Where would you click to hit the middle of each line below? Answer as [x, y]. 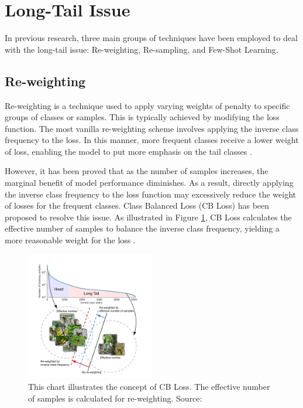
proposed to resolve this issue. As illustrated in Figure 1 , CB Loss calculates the [148, 217]
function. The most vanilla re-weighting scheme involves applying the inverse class [152, 128]
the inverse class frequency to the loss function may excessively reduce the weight [150, 194]
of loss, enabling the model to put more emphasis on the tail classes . [128, 151]
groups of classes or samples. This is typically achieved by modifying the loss [142, 117]
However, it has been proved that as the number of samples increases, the [137, 171]
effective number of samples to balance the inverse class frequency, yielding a [142, 228]
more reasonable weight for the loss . [70, 240]
